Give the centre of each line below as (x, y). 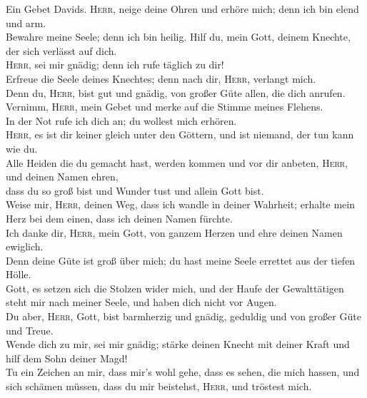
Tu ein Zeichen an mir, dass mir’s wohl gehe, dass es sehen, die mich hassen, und (183, 372)
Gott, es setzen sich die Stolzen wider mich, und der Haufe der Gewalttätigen (175, 288)
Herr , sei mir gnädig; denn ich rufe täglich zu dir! (115, 65)
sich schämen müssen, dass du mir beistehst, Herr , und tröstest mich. (159, 386)
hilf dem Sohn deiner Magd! (67, 358)
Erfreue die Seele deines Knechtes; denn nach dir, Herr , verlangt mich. (161, 78)
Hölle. (19, 274)
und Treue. (30, 330)
